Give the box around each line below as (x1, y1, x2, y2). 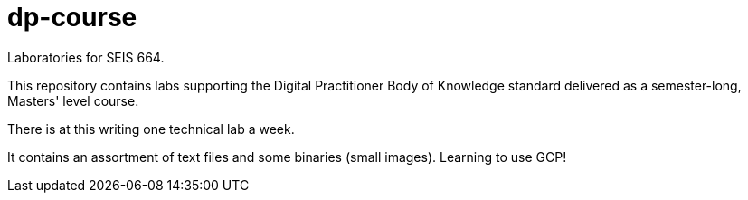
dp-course (7, 2, 137, 33)
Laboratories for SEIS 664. (7, 49, 165, 65)
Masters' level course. (7, 92, 139, 109)
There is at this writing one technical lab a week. (7, 120, 295, 137)
